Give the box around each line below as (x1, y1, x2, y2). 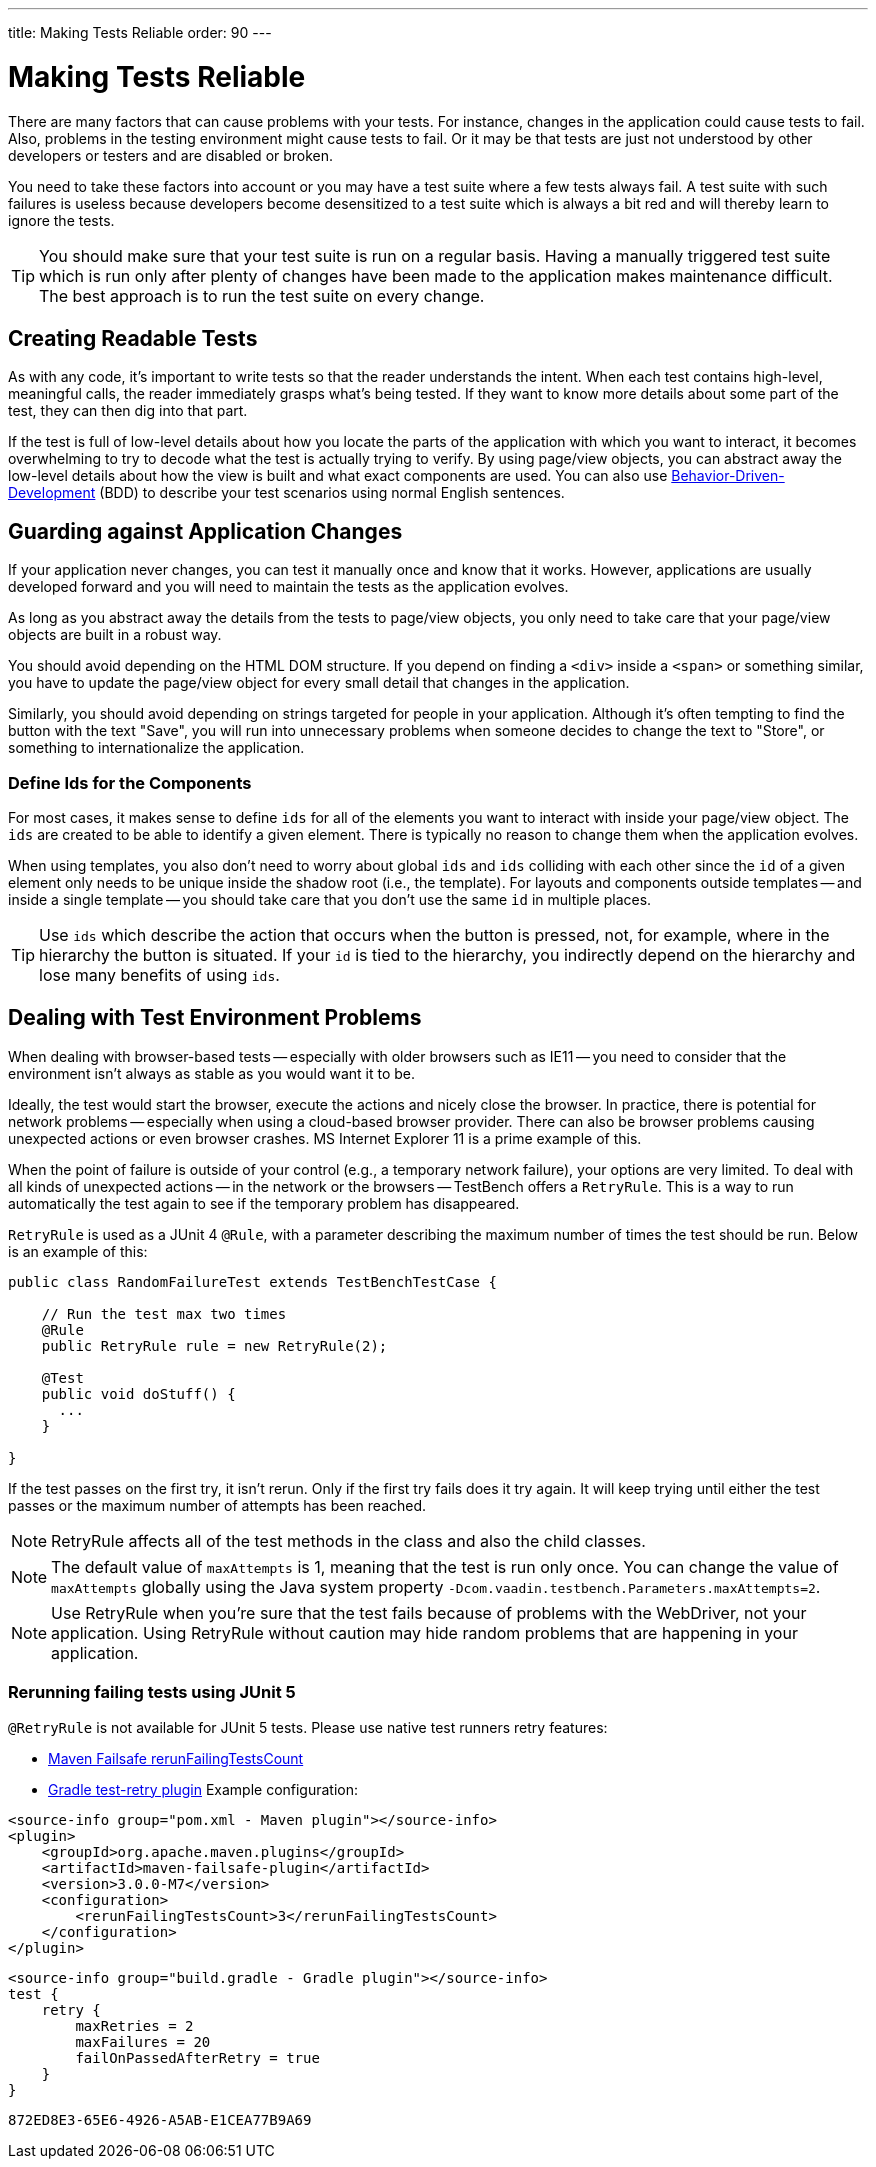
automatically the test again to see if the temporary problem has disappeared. (8, 1194, 520, 1212)
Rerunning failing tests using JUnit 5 (8, 1682, 296, 1703)
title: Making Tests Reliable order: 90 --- (8, 24, 272, 41)
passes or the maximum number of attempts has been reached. (8, 1496, 427, 1514)
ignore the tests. (8, 211, 115, 229)
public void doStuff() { (41, 1385, 236, 1402)
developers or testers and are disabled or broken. (8, 146, 334, 164)
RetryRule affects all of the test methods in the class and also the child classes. (51, 1530, 646, 1551)
